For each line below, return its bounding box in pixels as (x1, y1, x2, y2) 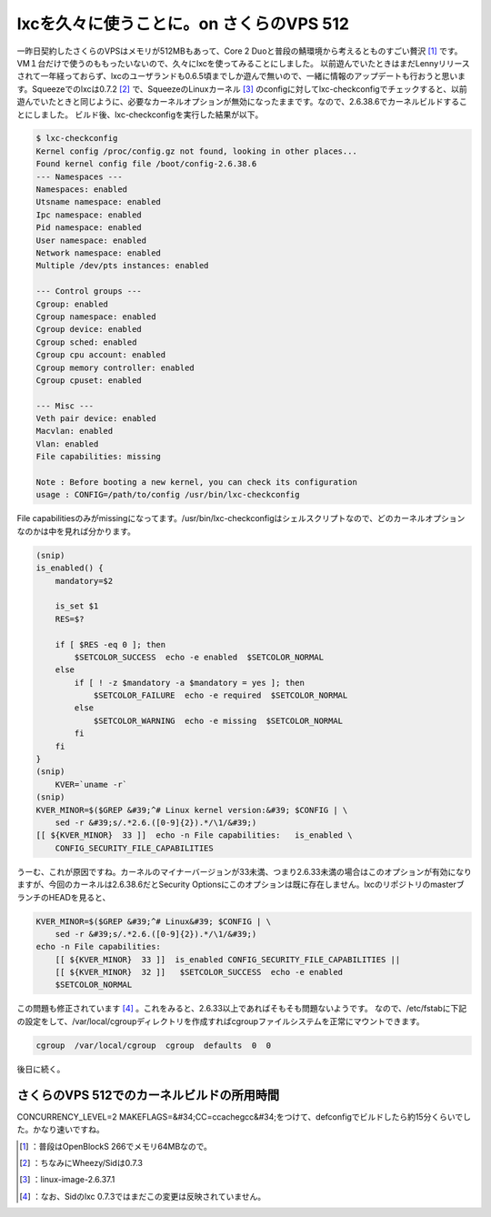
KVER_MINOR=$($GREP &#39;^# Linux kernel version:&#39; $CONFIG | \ (35, 805, 348, 815)
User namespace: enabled (35, 235, 147, 246)
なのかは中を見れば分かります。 (16, 526, 136, 537)
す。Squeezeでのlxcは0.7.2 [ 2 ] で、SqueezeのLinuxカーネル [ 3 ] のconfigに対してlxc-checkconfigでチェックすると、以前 (16, 83, 467, 95)
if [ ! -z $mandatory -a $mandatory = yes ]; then (74, 678, 305, 688)
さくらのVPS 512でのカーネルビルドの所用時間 (16, 1087, 280, 1102)
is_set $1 (55, 601, 99, 611)
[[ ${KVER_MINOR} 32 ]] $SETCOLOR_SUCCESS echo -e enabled (55, 967, 344, 978)
